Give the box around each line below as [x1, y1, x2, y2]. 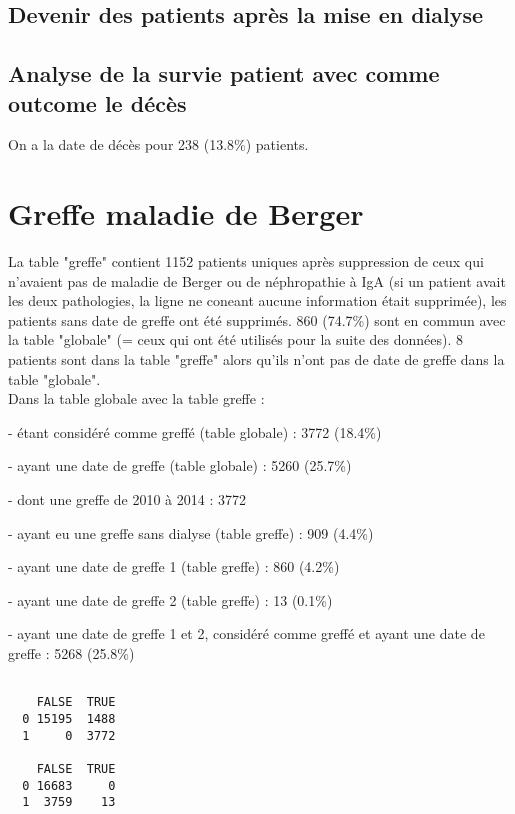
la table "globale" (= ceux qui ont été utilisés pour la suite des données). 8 [8, 329, 463, 350]
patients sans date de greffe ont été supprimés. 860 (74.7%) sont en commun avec [8, 309, 506, 330]
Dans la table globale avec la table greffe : [8, 388, 265, 409]
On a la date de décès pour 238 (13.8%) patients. [8, 134, 309, 155]
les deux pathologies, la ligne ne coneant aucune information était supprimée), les [8, 290, 507, 311]
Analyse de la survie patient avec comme [8, 58, 440, 89]
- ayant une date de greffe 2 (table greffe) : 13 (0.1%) [8, 589, 333, 610]
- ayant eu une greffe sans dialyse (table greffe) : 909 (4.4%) [8, 522, 374, 543]
